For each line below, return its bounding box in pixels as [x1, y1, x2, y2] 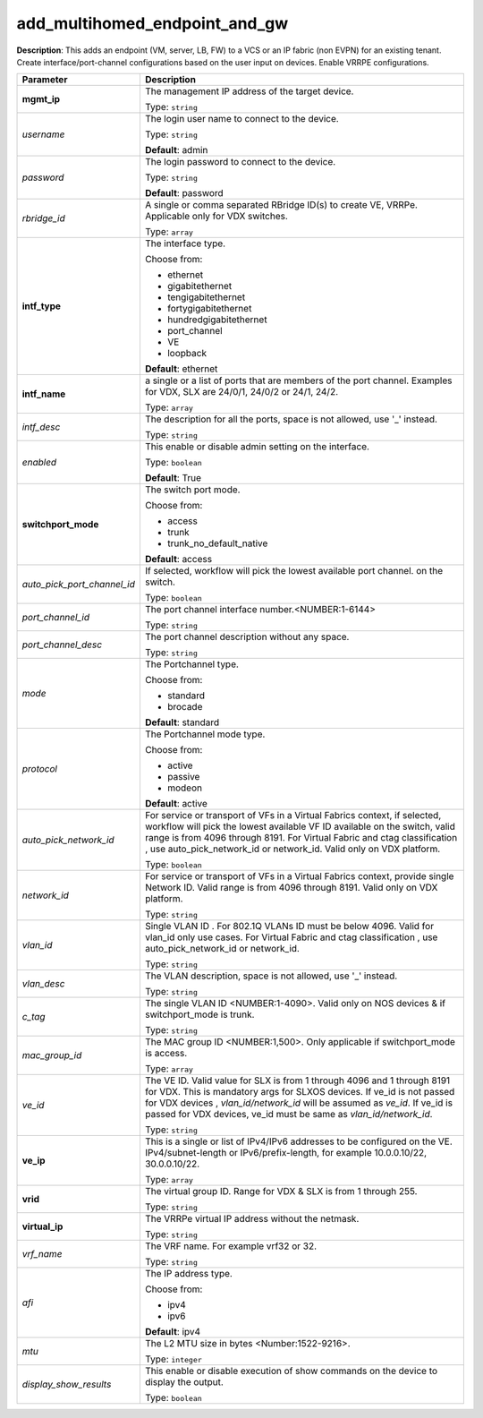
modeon [166, 782, 203, 794]
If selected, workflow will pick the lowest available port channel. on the [144, 565, 443, 577]
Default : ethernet [144, 363, 218, 375]
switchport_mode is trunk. [144, 1008, 255, 1021]
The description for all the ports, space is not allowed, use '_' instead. [144, 413, 438, 425]
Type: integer [144, 1353, 203, 1365]
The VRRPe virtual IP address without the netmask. [144, 1213, 360, 1226]
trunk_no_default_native [166, 537, 268, 550]
